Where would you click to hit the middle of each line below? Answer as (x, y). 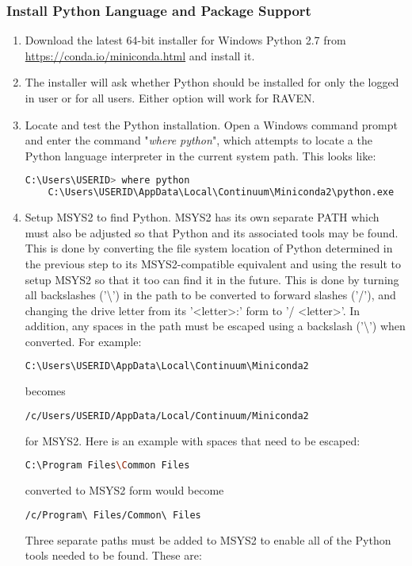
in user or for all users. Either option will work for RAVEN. (170, 98)
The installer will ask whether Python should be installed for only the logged (212, 82)
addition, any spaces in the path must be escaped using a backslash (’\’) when (215, 326)
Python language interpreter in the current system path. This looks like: (200, 155)
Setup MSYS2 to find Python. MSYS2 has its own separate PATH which (202, 217)
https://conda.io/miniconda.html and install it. (140, 55)
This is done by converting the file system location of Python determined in (209, 248)
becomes (45, 391)
